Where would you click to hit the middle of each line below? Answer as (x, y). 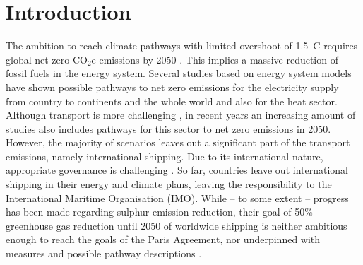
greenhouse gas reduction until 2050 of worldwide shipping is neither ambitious (177, 225)
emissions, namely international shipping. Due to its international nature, (165, 156)
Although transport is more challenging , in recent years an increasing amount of (181, 115)
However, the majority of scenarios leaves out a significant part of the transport (178, 142)
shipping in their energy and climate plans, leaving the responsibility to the (169, 184)
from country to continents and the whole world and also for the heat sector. (172, 101)
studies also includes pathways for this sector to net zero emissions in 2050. (168, 128)
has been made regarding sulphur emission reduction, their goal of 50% (159, 212)
